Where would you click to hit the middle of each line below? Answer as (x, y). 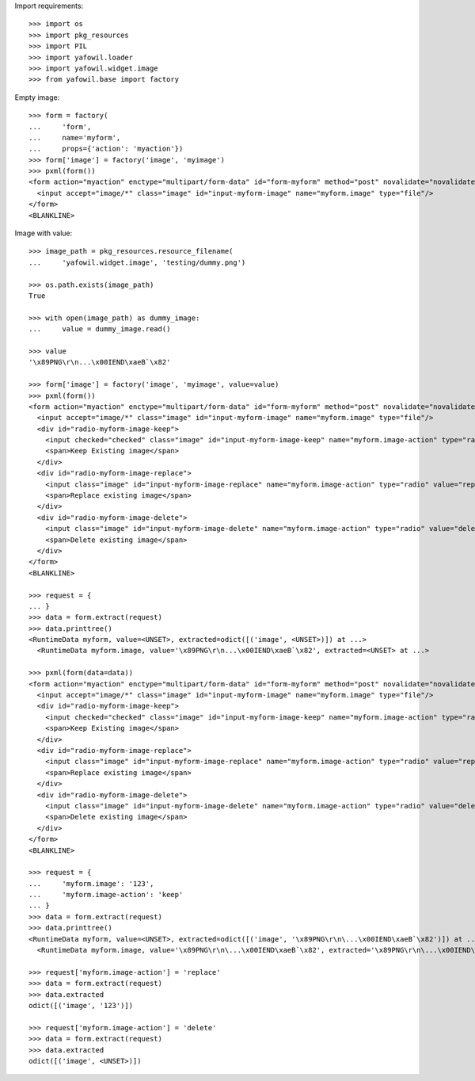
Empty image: (37, 97)
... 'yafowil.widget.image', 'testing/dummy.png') (137, 262)
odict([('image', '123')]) (81, 1005)
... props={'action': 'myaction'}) (106, 149)
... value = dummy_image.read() (100, 329)
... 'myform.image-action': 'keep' (106, 895)
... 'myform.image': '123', (91, 883)
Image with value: (44, 233)
